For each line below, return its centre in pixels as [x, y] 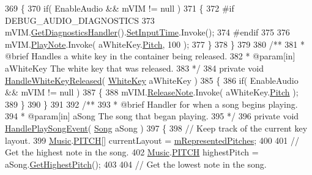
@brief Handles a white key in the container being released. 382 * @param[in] [150, 56]
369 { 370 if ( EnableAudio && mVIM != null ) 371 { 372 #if [120, 8]
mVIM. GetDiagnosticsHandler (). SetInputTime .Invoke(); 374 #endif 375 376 [147, 32]
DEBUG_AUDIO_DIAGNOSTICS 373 [80, 20]
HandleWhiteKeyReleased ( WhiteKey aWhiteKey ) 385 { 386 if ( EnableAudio [152, 80]
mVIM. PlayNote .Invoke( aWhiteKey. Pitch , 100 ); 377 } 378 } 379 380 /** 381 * [155, 44]
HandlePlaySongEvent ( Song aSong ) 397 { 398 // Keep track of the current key [156, 128]
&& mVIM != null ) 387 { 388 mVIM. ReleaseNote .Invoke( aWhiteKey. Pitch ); [152, 92]
